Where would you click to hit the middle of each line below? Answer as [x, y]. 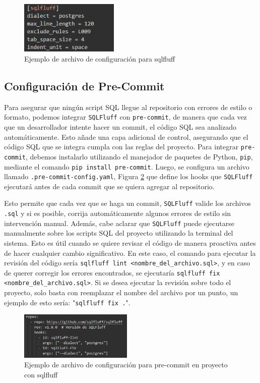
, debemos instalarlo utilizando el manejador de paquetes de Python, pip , [139, 156]
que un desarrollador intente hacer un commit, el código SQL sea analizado [120, 127]
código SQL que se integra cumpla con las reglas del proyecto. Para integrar [121, 147]
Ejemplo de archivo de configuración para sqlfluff [100, 58]
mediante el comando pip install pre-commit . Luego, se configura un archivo [127, 166]
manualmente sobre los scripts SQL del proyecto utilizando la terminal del [119, 233]
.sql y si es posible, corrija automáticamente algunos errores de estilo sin [118, 213]
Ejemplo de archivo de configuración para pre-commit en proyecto [126, 365]
